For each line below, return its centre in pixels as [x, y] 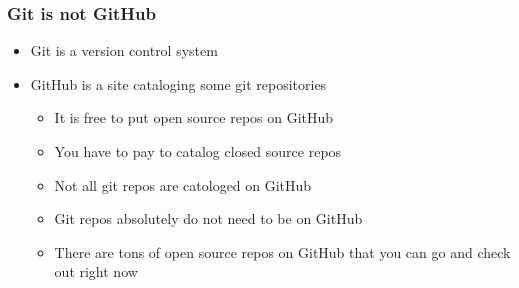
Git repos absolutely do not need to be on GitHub [208, 218]
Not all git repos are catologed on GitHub [183, 184]
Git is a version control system [124, 50]
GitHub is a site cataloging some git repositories [178, 83]
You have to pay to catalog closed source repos [198, 151]
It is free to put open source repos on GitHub [194, 117]
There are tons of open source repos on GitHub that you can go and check [282, 251]
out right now [96, 271]
